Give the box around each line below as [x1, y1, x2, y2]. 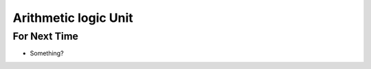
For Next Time [12, 30, 79, 42]
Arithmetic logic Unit [12, 10, 133, 25]
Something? [30, 49, 65, 57]
